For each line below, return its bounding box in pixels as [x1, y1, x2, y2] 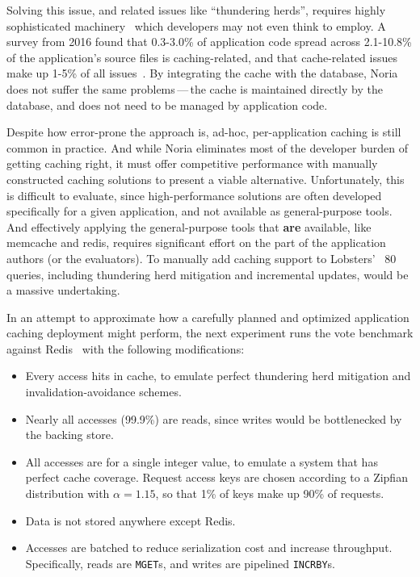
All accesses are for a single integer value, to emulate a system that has [25, 453, 378, 470]
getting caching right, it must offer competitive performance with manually [6, 155, 378, 172]
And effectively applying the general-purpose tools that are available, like [6, 218, 372, 235]
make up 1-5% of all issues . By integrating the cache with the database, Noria [6, 65, 398, 82]
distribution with [25, 485, 110, 502]
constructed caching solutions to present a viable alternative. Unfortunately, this [6, 170, 405, 187]
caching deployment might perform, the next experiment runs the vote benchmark [6, 324, 414, 341]
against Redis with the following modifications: [6, 340, 245, 357]
